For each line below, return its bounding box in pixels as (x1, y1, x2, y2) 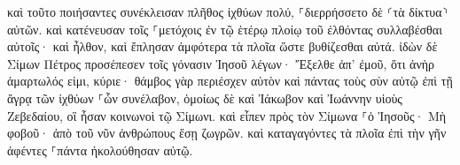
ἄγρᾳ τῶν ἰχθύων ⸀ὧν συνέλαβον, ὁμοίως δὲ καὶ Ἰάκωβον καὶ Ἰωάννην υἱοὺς (7, 88, 402, 107)
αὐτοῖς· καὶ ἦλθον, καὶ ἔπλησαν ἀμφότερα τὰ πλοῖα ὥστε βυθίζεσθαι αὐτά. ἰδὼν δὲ (7, 37, 438, 56)
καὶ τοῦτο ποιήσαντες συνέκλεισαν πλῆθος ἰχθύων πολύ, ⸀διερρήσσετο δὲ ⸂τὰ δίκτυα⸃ (7, 3, 448, 20)
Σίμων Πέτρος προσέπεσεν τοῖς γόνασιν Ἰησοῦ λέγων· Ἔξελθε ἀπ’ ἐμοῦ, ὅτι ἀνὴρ (7, 54, 435, 72)
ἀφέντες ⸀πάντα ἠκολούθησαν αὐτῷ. (7, 140, 193, 159)
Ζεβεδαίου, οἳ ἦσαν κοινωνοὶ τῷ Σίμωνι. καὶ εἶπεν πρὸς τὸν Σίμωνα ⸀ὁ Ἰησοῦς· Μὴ (7, 106, 447, 124)
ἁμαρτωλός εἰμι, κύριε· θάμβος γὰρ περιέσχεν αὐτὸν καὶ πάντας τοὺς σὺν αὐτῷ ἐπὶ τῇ (7, 71, 453, 90)
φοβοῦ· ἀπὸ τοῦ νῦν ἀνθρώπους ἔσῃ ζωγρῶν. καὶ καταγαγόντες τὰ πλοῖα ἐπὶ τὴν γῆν (7, 124, 447, 142)
